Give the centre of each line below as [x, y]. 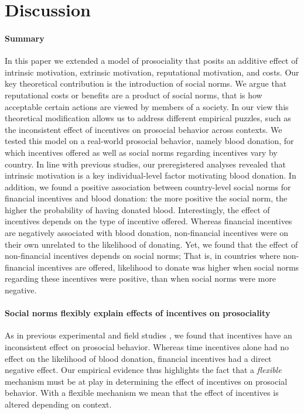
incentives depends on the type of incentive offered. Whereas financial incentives [148, 221]
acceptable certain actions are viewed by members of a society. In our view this [147, 106]
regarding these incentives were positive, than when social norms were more [140, 278]
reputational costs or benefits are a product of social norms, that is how [134, 95]
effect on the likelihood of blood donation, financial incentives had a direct [138, 358]
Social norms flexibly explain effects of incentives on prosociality [138, 313]
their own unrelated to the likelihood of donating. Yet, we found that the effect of [151, 244]
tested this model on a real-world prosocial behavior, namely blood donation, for [149, 141]
